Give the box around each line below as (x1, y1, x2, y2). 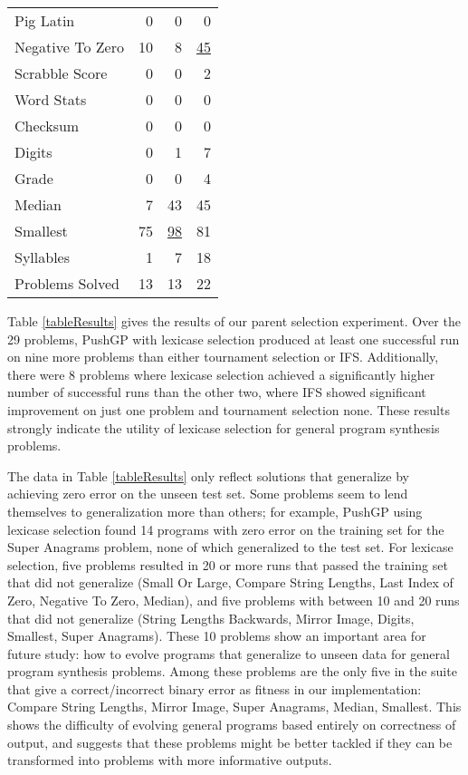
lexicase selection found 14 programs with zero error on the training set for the (7, 519, 444, 538)
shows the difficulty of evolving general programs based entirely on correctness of (7, 715, 456, 734)
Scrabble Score (14, 63, 108, 83)
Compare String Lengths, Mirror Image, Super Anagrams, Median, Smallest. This (7, 697, 462, 716)
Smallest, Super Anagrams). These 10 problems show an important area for (7, 626, 426, 645)
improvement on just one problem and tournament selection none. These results (7, 400, 450, 419)
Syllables (14, 247, 70, 267)
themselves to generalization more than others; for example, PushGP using (7, 501, 423, 520)
